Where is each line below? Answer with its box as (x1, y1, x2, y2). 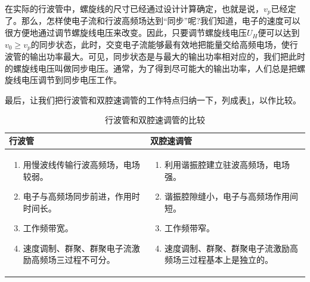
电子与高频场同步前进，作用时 (23, 190, 140, 203)
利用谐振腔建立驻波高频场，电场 (164, 158, 290, 170)
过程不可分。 (64, 253, 115, 266)
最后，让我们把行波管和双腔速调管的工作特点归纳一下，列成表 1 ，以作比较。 (5, 93, 301, 106)
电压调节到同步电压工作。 (21, 73, 122, 86)
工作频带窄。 (164, 222, 215, 234)
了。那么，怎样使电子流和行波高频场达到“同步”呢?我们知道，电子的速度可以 (5, 14, 300, 27)
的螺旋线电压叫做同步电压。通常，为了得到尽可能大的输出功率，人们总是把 (5, 62, 297, 74)
